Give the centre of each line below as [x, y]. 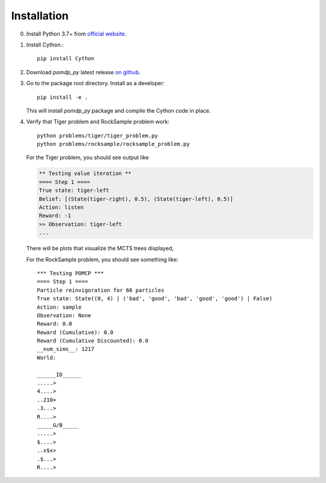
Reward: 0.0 [55, 324]
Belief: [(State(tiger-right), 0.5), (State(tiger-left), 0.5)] [136, 199]
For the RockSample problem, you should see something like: [102, 259]
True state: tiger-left [74, 191]
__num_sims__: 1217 [66, 349]
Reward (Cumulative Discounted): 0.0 [93, 341]
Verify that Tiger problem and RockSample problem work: [98, 122]
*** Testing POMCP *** [71, 273]
